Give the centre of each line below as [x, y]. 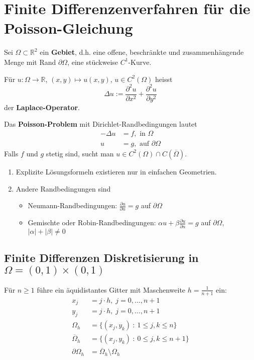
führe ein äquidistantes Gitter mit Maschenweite [111, 289]
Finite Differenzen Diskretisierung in [101, 258]
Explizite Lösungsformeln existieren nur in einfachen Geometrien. [116, 171]
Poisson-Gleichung [69, 28]
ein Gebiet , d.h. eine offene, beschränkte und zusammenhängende [142, 52]
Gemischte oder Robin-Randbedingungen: [92, 222]
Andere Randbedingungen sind [63, 188]
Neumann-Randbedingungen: [73, 205]
